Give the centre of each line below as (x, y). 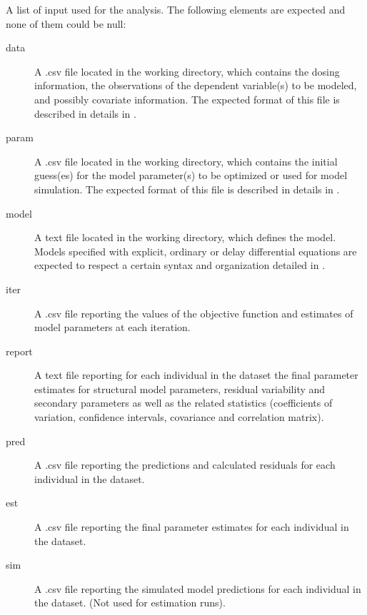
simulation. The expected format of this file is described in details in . (187, 189)
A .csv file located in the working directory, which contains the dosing (187, 71)
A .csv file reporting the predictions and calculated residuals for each (185, 465)
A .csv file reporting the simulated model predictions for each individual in (198, 588)
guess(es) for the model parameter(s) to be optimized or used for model (191, 175)
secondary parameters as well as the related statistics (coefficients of (183, 403)
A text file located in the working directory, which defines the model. (185, 237)
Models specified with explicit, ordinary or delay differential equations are (196, 251)
